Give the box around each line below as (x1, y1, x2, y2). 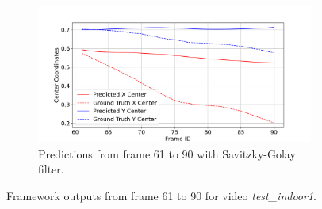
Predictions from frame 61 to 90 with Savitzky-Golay (38, 145, 296, 161)
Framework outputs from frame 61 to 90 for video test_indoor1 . (6, 187, 316, 203)
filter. (38, 161, 64, 177)
